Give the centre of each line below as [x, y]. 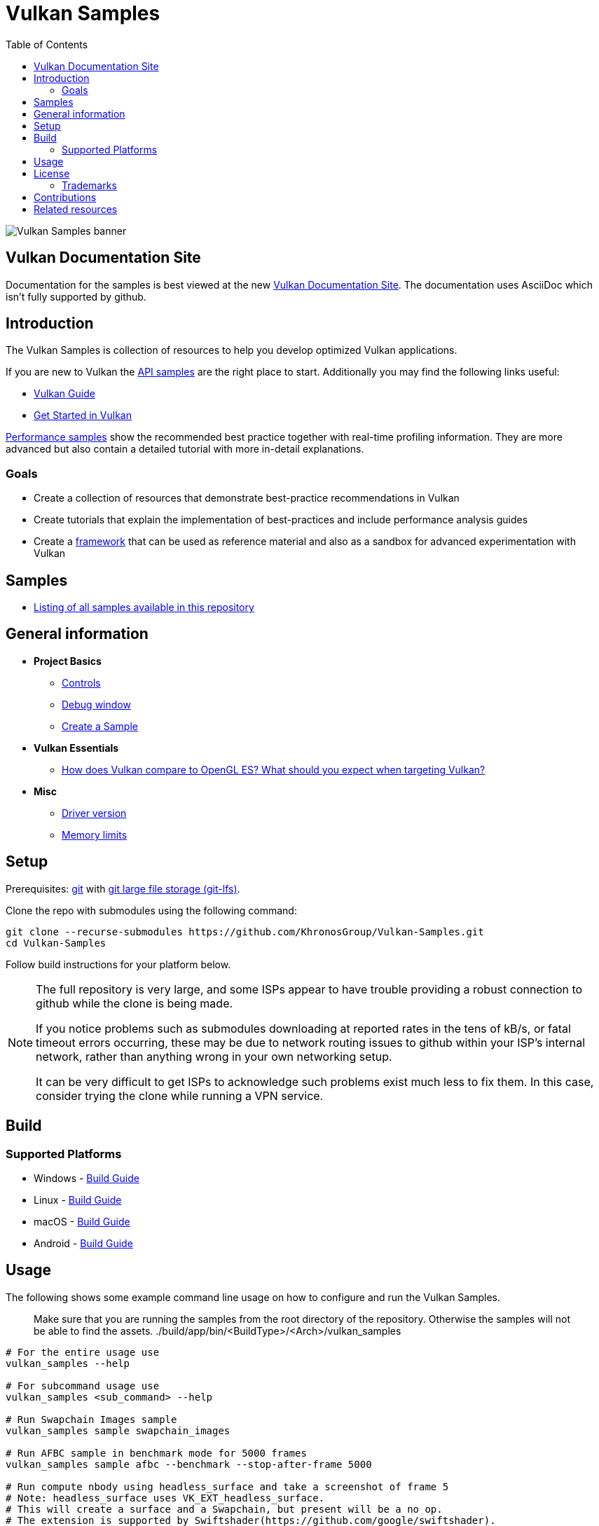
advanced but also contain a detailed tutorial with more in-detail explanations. [185, 449]
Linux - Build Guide [78, 1200]
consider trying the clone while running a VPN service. [180, 1095]
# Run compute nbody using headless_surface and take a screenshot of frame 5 [227, 1486]
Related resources [76, 209]
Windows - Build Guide [87, 1178]
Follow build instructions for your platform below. [118, 964]
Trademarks [89, 185]
